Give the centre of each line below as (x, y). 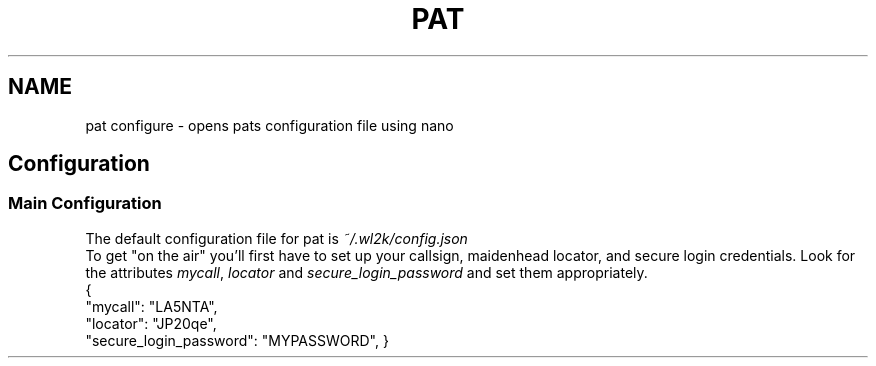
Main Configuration (85, 203)
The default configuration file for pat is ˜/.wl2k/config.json (276, 238)
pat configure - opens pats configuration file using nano (269, 125)
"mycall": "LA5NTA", (151, 306)
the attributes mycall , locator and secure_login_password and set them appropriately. (366, 272)
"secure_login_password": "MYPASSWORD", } (237, 340)
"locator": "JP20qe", (151, 323)
